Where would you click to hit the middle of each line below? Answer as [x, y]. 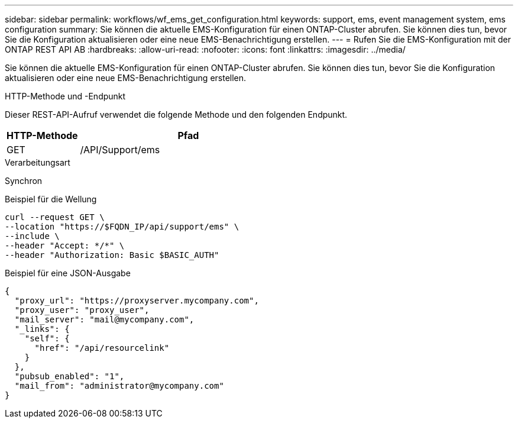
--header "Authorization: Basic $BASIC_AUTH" [112, 255]
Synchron [24, 181]
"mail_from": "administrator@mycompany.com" [119, 386]
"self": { [47, 338]
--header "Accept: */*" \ [65, 246]
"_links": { [42, 329]
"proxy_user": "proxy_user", [82, 310]
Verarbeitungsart [38, 162]
